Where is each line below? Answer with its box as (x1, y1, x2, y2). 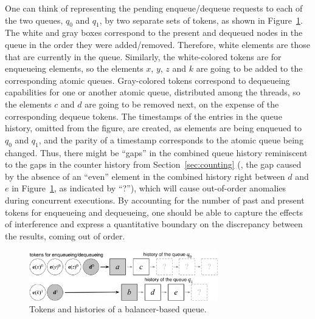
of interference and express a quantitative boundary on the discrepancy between (5, 218, 303, 230)
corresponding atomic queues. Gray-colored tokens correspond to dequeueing (5, 74, 290, 86)
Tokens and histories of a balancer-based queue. (29, 303, 207, 315)
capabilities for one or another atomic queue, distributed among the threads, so (5, 86, 300, 98)
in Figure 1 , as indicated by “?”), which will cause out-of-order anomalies (12, 182, 286, 194)
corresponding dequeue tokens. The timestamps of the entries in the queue (5, 109, 282, 122)
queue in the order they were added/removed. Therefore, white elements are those (5, 38, 311, 50)
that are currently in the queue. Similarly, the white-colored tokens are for (5, 50, 282, 63)
